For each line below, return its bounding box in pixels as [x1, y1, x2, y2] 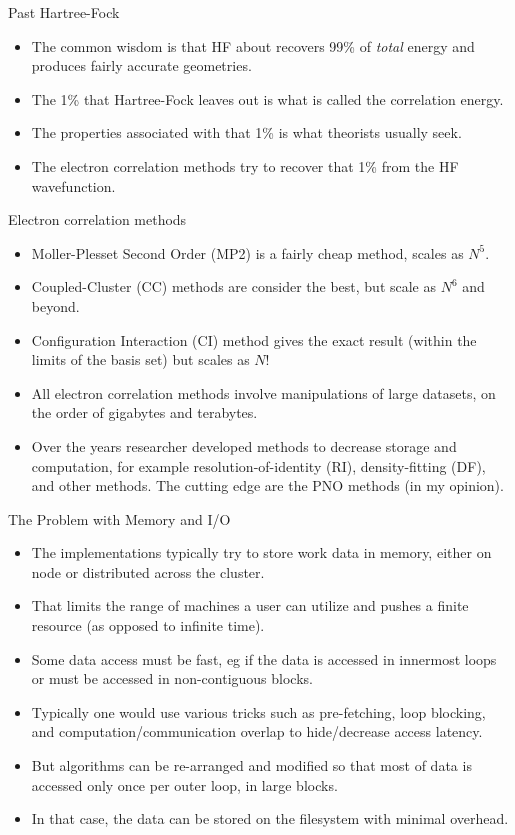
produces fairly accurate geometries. [31, 55, 252, 76]
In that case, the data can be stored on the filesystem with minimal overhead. [31, 808, 509, 829]
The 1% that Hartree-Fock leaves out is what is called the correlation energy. [31, 88, 504, 109]
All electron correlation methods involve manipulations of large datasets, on [31, 382, 496, 403]
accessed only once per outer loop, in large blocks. [31, 774, 338, 795]
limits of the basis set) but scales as [31, 349, 250, 370]
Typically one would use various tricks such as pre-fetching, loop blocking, [31, 701, 486, 722]
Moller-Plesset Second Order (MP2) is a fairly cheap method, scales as [31, 242, 464, 263]
